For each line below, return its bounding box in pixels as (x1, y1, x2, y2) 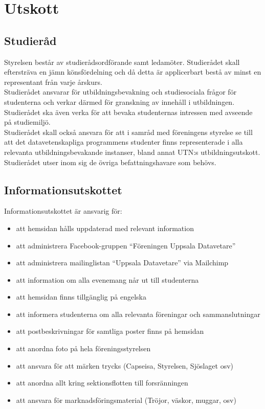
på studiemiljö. (4, 117, 51, 127)
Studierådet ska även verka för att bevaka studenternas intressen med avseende (4, 106, 253, 117)
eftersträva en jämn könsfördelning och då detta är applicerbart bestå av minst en (4, 66, 261, 77)
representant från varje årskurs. (4, 76, 102, 87)
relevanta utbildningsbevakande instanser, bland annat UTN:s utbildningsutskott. (4, 146, 260, 157)
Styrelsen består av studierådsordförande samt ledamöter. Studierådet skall (4, 56, 240, 67)
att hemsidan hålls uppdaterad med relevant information (16, 222, 194, 233)
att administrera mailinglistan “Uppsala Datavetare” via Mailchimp (16, 257, 229, 268)
